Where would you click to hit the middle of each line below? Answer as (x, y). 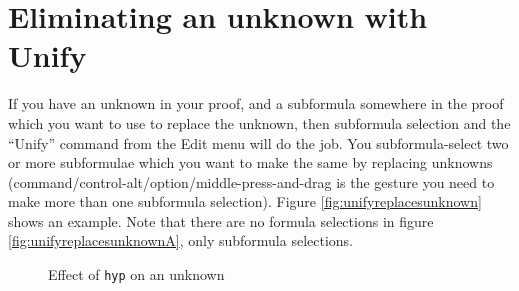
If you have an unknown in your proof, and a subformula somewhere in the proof (256, 103)
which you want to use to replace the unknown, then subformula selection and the (259, 122)
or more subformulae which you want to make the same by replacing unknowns (250, 162)
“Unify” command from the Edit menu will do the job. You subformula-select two (258, 142)
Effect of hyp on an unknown (136, 274)
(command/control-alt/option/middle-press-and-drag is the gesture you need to (251, 181)
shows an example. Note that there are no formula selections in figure (221, 220)
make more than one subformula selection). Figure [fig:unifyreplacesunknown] (245, 201)
